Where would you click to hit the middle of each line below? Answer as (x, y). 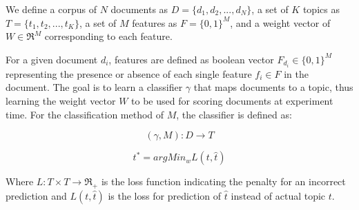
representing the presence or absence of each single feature (129, 73)
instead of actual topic (278, 196)
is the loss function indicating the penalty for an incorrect (223, 181)
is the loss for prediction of (165, 196)
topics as (321, 9)
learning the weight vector (61, 101)
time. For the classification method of (85, 114)
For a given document (52, 59)
